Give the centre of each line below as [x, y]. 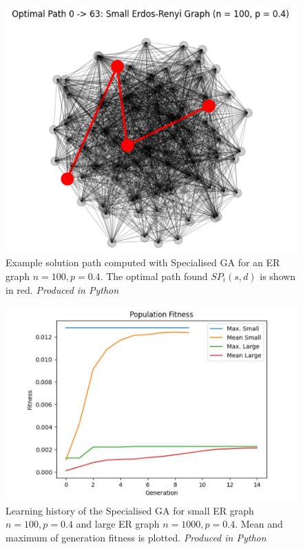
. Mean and [259, 524]
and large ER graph [118, 524]
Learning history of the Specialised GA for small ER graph [130, 510]
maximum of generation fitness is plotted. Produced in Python [136, 537]
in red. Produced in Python [62, 289]
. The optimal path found [154, 276]
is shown [278, 276]
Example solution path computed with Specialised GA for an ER [143, 262]
